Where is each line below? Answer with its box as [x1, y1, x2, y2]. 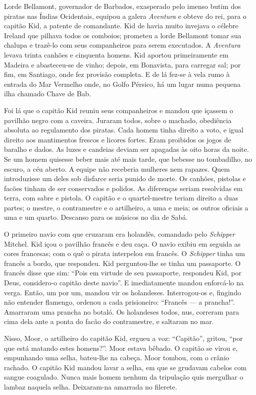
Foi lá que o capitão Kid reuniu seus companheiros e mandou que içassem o [4, 105, 233, 115]
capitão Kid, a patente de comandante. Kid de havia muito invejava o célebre [4, 20, 239, 31]
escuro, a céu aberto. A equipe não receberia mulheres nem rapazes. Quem [4, 163, 230, 174]
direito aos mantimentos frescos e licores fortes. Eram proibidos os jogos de [4, 134, 231, 144]
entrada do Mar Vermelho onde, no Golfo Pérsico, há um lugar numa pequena [4, 78, 241, 89]
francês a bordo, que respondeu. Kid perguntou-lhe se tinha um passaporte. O [4, 258, 241, 268]
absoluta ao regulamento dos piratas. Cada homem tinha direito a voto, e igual [4, 125, 244, 135]
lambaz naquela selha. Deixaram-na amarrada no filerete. [4, 381, 177, 392]
